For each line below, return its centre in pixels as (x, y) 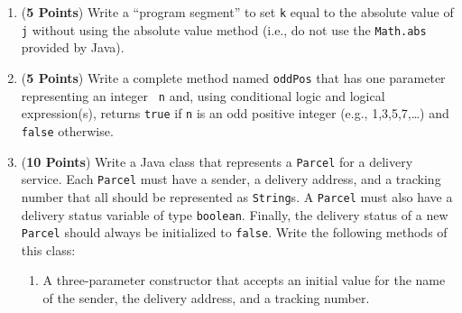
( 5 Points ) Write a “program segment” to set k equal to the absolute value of (237, 12)
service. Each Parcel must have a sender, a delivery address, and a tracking (231, 179)
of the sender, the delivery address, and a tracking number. (206, 298)
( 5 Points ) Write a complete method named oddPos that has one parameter (233, 77)
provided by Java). (73, 47)
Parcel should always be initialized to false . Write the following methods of (234, 232)
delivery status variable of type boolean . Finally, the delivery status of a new (235, 214)
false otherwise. (67, 130)
